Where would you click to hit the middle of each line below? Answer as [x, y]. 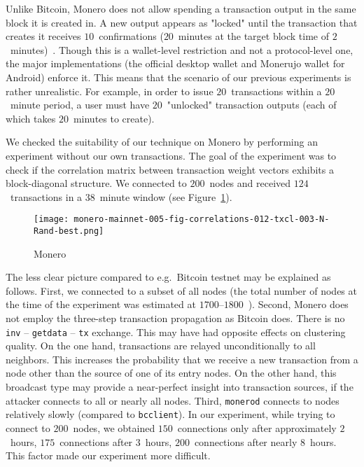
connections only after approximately [257, 427]
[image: [51, 219]
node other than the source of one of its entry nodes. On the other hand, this [171, 373]
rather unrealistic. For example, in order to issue [110, 91]
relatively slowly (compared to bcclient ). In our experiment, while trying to [170, 414]
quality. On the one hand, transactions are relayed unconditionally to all [161, 346]
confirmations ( [131, 36]
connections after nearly [246, 441]
